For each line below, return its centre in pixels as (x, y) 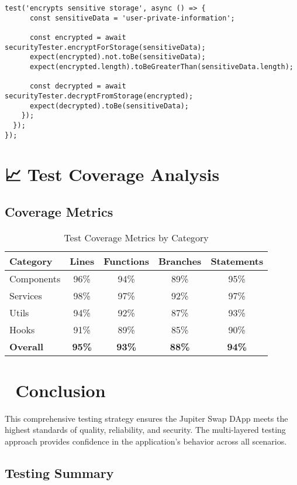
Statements (237, 261)
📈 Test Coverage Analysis (112, 174)
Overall (27, 346)
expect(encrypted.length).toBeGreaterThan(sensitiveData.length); (161, 66)
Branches (180, 261)
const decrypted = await (78, 86)
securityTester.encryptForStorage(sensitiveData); (105, 47)
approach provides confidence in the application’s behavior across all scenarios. (146, 441)
